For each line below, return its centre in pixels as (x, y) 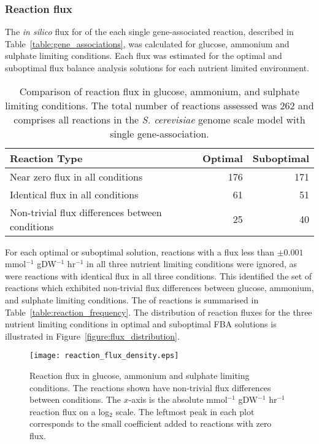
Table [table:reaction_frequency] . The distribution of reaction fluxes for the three (159, 312)
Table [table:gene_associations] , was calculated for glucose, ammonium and (147, 43)
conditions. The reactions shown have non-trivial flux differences (150, 387)
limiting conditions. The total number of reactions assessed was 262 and (159, 105)
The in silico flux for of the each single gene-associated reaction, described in (149, 32)
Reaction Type (46, 158)
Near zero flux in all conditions (76, 176)
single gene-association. (159, 133)
